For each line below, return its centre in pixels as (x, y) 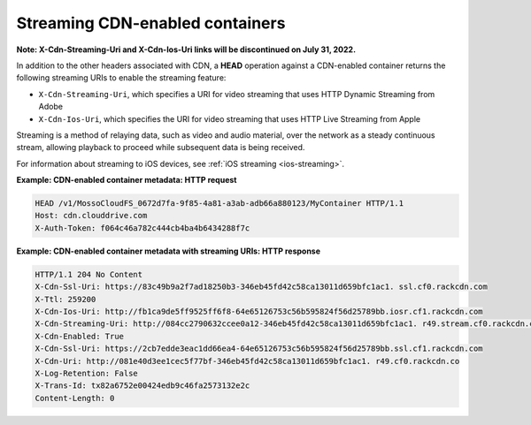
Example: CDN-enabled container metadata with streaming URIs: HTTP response (169, 251)
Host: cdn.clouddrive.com (91, 216)
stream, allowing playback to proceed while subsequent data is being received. (161, 148)
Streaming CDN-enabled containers (151, 23)
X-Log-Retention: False (87, 373)
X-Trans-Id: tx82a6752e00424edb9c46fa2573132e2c (142, 386)
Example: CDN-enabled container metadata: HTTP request (127, 180)
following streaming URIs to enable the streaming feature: (121, 78)
